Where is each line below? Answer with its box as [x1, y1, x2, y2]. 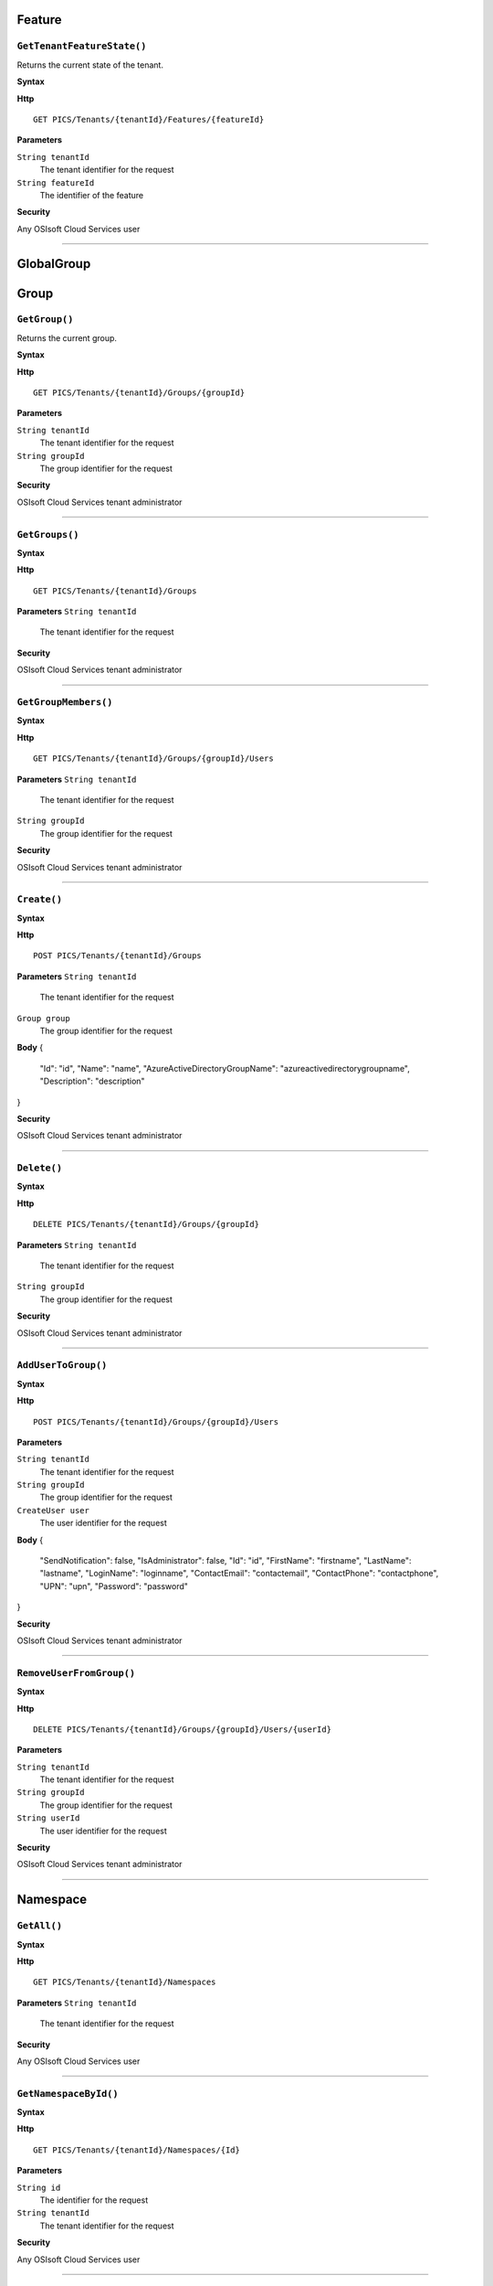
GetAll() [16, 1920, 63, 1932]
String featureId [16, 177, 95, 187]
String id [16, 2182, 61, 2193]
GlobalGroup [16, 256, 91, 272]
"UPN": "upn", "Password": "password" [39, 1580, 189, 1591]
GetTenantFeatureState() [16, 40, 147, 52]
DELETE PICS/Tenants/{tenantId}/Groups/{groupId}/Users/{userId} [33, 1724, 332, 1735]
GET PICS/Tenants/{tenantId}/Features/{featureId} [33, 114, 265, 124]
